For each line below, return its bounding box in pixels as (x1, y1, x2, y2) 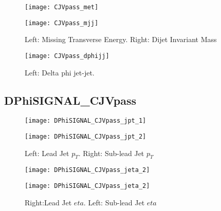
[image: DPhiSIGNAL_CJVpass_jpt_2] (25, 133, 146, 141)
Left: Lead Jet (25, 147, 69, 158)
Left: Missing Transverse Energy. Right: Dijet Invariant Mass (25, 34, 217, 45)
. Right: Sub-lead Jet (78, 147, 144, 158)
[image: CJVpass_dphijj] (25, 52, 109, 60)
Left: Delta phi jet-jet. (25, 67, 95, 78)
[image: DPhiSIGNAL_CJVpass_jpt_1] (25, 117, 146, 125)
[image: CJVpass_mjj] (25, 19, 99, 27)
